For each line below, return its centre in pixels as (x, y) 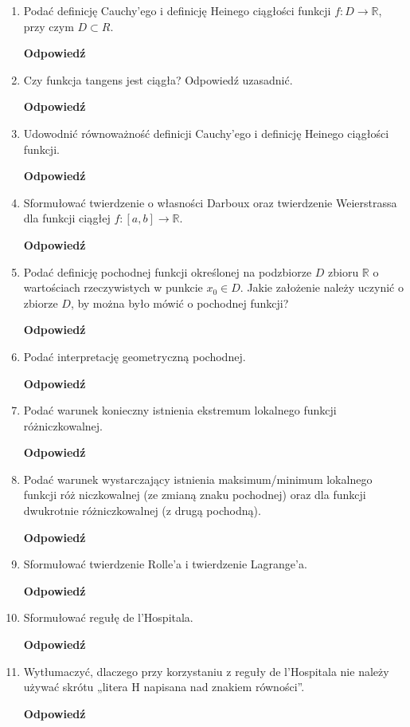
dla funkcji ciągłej (67, 218)
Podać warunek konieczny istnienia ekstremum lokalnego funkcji (180, 410)
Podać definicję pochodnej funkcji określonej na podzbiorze (168, 271)
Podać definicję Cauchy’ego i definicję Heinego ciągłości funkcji (177, 10)
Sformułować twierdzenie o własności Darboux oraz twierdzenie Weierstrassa (210, 202)
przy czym (49, 26)
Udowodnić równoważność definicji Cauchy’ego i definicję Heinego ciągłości (206, 133)
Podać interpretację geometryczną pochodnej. (135, 356)
